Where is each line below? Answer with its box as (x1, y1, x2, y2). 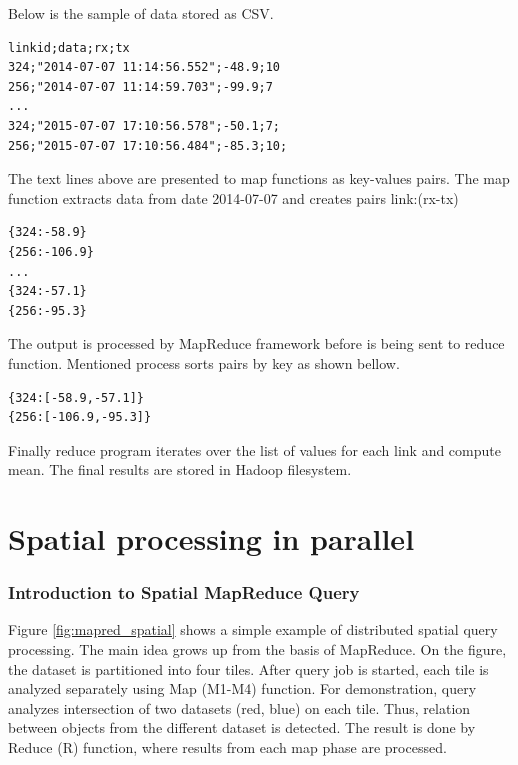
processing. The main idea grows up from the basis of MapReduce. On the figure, (8, 639, 507, 660)
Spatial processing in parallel (8, 518, 415, 559)
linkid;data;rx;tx (8, 40, 130, 55)
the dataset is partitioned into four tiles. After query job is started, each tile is (8, 658, 489, 679)
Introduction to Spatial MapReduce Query (8, 580, 360, 605)
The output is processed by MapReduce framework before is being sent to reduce (8, 333, 505, 354)
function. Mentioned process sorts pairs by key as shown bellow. (8, 352, 400, 373)
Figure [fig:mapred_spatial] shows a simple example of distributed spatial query (8, 619, 498, 640)
